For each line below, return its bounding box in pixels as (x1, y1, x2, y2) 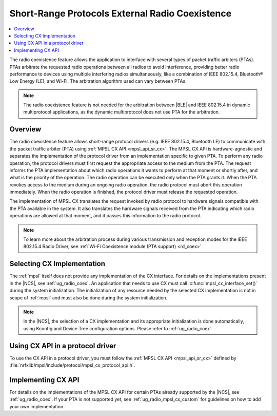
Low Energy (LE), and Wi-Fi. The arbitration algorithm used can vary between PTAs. (9, 78, 187, 84)
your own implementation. (9, 403, 65, 409)
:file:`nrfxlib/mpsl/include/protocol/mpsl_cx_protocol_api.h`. (9, 362, 135, 368)
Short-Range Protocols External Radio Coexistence (9, 8, 232, 19)
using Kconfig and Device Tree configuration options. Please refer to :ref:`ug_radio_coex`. (23, 325, 213, 331)
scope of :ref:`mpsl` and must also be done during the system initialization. (9, 294, 168, 300)
